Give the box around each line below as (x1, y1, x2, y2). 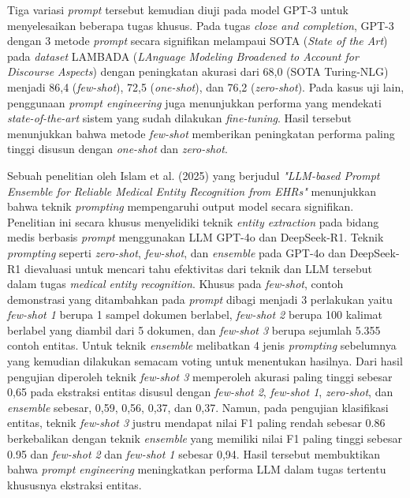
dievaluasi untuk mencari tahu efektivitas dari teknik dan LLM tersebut (24, 260, 372, 276)
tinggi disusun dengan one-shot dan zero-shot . (7, 140, 228, 157)
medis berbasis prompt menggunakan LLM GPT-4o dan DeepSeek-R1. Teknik (7, 229, 384, 245)
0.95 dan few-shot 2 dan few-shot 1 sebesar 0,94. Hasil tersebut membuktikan (7, 445, 381, 462)
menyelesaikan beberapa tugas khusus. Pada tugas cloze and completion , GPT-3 (7, 17, 394, 33)
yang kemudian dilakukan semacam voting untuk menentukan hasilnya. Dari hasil (7, 353, 403, 369)
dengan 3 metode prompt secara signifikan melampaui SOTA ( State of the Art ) (7, 32, 388, 49)
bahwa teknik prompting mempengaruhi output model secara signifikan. (7, 198, 354, 215)
